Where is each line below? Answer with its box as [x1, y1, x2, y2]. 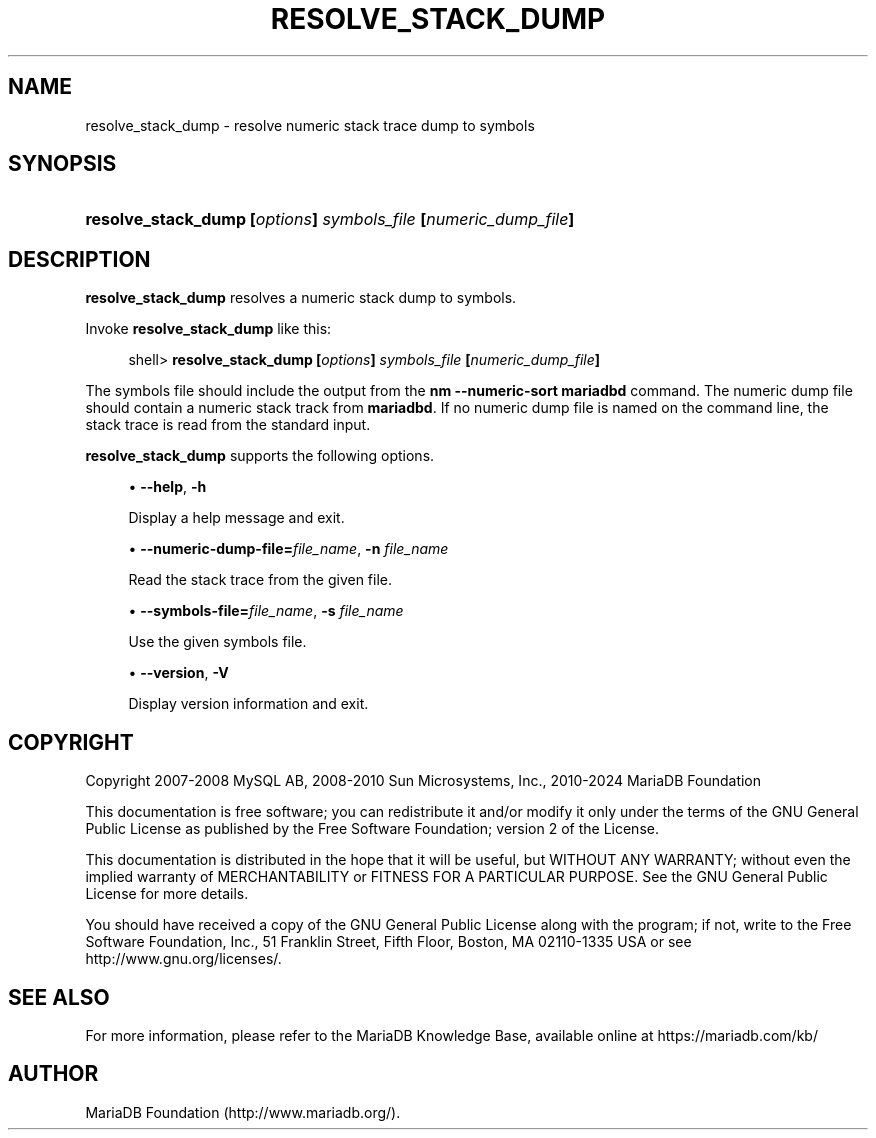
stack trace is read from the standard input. [85, 416, 371, 434]
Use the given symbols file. [128, 633, 307, 651]
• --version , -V [128, 664, 229, 682]
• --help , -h [128, 478, 207, 496]
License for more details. [85, 885, 249, 903]
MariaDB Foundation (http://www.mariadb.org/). [85, 1103, 401, 1121]
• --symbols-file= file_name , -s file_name [128, 602, 404, 620]
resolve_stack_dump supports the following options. [85, 447, 435, 465]
